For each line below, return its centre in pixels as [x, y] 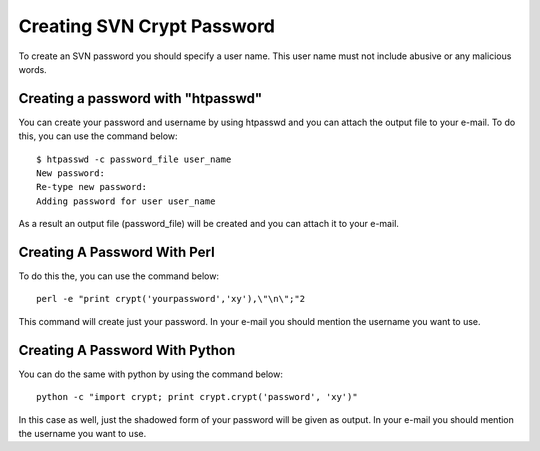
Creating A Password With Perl [116, 252]
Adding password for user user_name [126, 201]
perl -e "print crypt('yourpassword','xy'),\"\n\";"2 [170, 299]
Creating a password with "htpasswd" [140, 98]
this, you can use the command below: [98, 136]
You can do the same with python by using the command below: [151, 374]
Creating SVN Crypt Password [146, 26]
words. [32, 69]
